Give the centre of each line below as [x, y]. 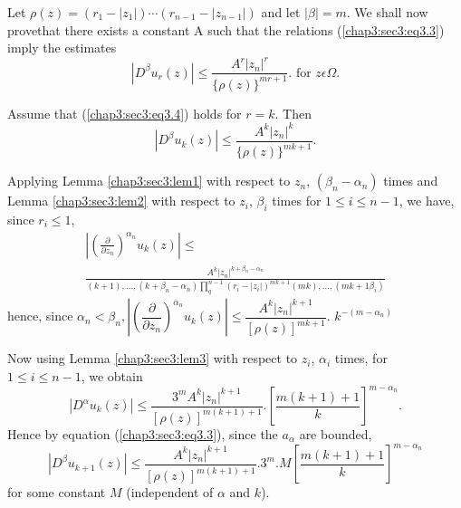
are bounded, [336, 434]
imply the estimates [62, 48]
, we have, [427, 201]
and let [281, 12]
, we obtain [112, 375]
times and [411, 181]
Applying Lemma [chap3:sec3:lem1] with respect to [149, 181]
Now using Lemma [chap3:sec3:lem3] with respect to [153, 358]
